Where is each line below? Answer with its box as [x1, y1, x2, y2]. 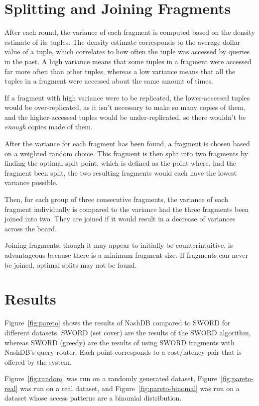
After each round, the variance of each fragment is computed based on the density [4, 27, 255, 37]
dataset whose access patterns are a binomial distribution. [4, 393, 182, 403]
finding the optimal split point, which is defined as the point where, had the [4, 158, 237, 168]
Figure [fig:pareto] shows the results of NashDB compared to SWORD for [4, 317, 231, 328]
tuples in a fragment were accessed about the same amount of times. [4, 76, 213, 86]
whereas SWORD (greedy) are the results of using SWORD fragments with [4, 337, 235, 347]
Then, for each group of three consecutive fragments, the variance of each [4, 194, 229, 204]
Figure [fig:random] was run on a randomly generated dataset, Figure [4, 373, 218, 384]
